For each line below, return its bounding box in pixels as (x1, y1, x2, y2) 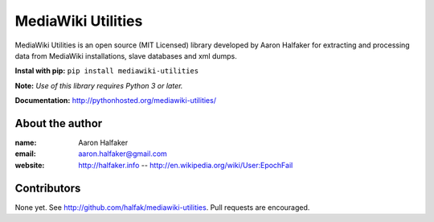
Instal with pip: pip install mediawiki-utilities (14, 66, 199, 76)
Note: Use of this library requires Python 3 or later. (14, 80, 183, 90)
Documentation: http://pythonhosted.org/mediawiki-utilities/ (14, 96, 217, 105)
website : (14, 160, 45, 170)
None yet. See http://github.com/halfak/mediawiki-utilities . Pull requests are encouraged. (14, 202, 310, 212)
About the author (14, 117, 103, 130)
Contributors (14, 181, 81, 195)
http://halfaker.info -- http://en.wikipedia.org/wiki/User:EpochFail (78, 160, 293, 170)
